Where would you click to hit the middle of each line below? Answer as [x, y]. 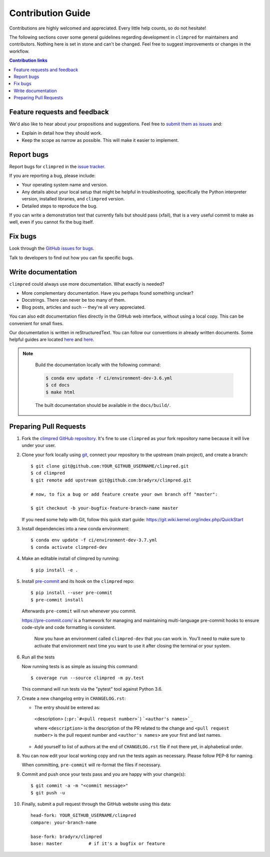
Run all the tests [38, 657]
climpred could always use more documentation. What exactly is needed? [87, 284]
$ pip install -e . [54, 570]
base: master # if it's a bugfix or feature [98, 843]
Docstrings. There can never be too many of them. [74, 300]
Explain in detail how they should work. [62, 133]
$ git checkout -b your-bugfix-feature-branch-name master [104, 508]
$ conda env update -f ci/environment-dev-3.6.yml [109, 378]
